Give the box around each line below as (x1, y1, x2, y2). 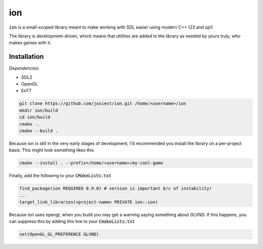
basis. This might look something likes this (9, 147, 94, 153)
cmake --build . (19, 128, 58, 133)
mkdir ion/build (19, 107, 58, 113)
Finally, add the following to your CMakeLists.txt (9, 173, 112, 179)
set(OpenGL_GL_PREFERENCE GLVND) (19, 232, 99, 237)
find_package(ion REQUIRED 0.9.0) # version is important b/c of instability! (19, 186, 212, 191)
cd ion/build (19, 115, 51, 120)
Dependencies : (9, 66, 39, 71)
